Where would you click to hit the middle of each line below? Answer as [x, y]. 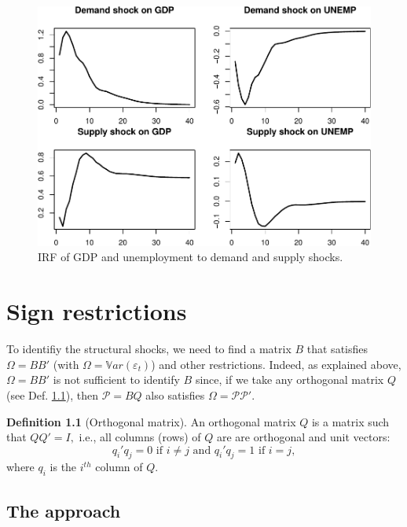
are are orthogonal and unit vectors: [303, 437]
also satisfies [175, 394]
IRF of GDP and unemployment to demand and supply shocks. [191, 257]
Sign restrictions [97, 311]
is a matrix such [350, 421]
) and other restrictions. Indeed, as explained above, [276, 364]
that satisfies [337, 349]
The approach [64, 510]
